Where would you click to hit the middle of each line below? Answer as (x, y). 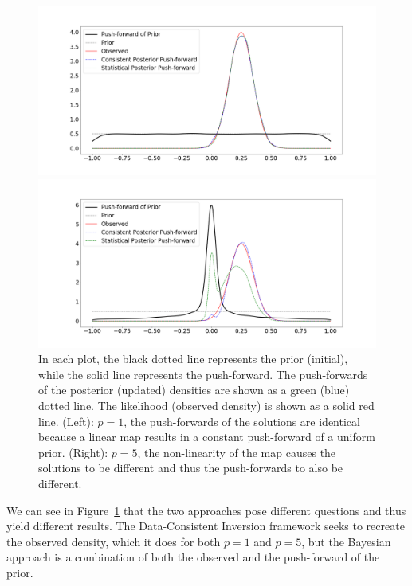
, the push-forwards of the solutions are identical (242, 421)
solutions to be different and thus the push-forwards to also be (191, 468)
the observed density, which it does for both (114, 541)
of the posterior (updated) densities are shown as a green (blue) (194, 390)
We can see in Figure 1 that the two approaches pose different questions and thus (206, 510)
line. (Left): (66, 421)
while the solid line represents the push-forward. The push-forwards (203, 374)
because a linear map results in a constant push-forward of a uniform (207, 437)
